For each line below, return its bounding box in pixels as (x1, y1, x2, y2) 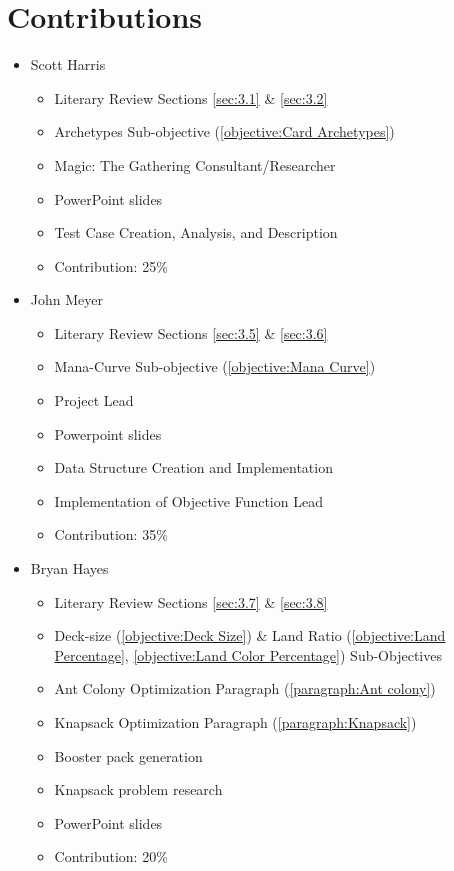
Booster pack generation (54, 745, 203, 766)
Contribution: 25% (54, 255, 168, 276)
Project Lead (54, 390, 134, 411)
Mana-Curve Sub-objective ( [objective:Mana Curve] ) (54, 356, 376, 377)
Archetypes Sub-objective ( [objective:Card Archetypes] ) (54, 121, 395, 142)
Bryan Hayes (30, 558, 109, 579)
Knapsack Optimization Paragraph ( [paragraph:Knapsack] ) (54, 712, 417, 732)
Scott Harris (30, 54, 106, 75)
